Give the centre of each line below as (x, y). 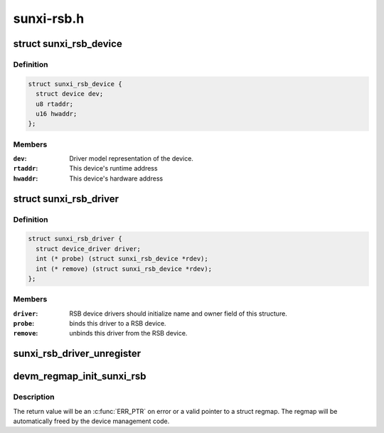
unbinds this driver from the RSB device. (128, 333)
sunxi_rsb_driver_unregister (77, 354)
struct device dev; (70, 94)
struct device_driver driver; (89, 248)
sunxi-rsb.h (49, 18)
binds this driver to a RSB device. (118, 324)
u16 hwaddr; (57, 113)
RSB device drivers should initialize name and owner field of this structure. (178, 314)
